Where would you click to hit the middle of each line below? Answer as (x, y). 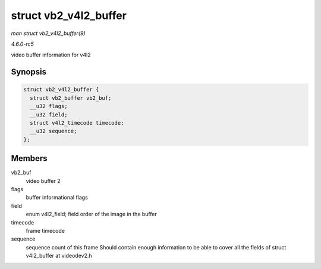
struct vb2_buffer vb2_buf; (71, 98)
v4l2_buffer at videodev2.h (59, 256)
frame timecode (45, 230)
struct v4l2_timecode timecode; (77, 123)
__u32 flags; (49, 106)
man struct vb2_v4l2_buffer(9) (48, 33)
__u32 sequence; (53, 131)
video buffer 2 (43, 181)
